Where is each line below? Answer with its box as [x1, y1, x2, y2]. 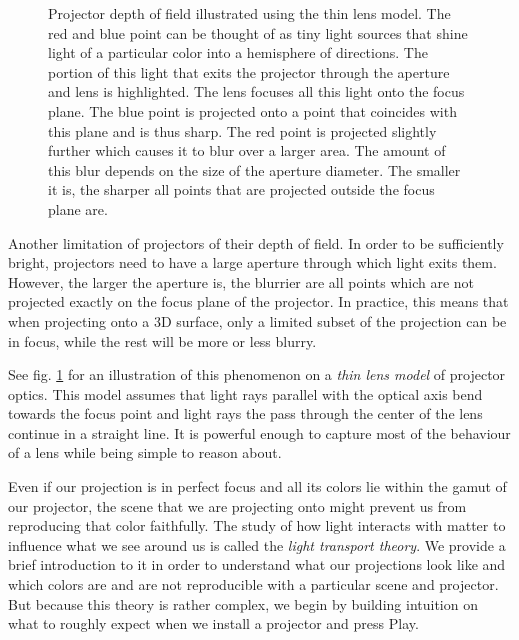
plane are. [48, 198, 108, 219]
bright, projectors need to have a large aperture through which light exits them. [8, 252, 497, 273]
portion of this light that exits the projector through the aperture [48, 61, 450, 82]
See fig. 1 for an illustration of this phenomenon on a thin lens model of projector [8, 364, 506, 385]
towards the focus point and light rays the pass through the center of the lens [8, 403, 483, 424]
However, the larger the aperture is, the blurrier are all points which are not [8, 271, 475, 292]
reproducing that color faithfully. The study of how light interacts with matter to [8, 515, 506, 536]
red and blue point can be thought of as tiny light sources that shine [48, 22, 468, 43]
